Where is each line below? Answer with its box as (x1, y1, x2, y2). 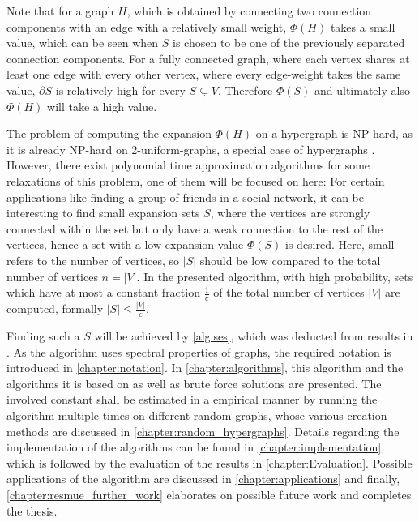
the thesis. (6, 502, 58, 519)
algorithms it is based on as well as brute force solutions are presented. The (6, 374, 382, 391)
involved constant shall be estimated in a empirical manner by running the (6, 391, 378, 408)
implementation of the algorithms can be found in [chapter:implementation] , (6, 439, 385, 456)
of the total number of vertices (213, 284, 365, 301)
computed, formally (6, 300, 104, 317)
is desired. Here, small (285, 236, 395, 253)
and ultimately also (314, 81, 410, 98)
